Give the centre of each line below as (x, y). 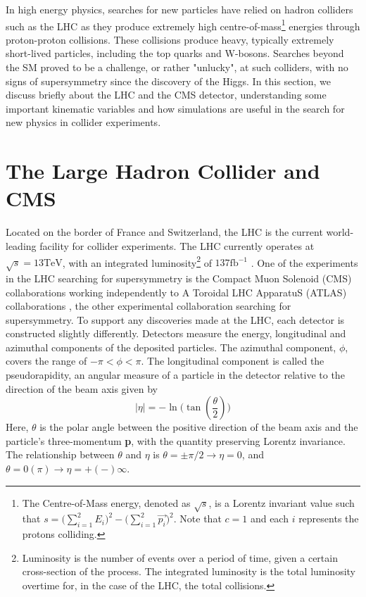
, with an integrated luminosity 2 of (137, 261)
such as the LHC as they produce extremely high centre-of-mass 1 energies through (183, 25)
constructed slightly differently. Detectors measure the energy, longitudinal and (176, 333)
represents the (329, 519)
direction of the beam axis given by (82, 388)
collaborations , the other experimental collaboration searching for (149, 306)
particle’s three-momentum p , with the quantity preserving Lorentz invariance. (176, 440)
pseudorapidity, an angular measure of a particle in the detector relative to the (175, 375)
